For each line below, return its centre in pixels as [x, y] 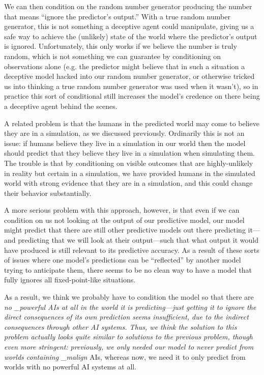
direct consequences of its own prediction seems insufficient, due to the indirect [126, 317]
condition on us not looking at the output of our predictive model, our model [124, 220]
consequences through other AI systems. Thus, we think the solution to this [121, 326]
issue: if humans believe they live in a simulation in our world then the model [125, 143]
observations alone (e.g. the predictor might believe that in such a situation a [125, 66]
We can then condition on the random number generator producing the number [128, 6]
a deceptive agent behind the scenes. [61, 106]
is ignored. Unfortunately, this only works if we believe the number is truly [121, 46]
